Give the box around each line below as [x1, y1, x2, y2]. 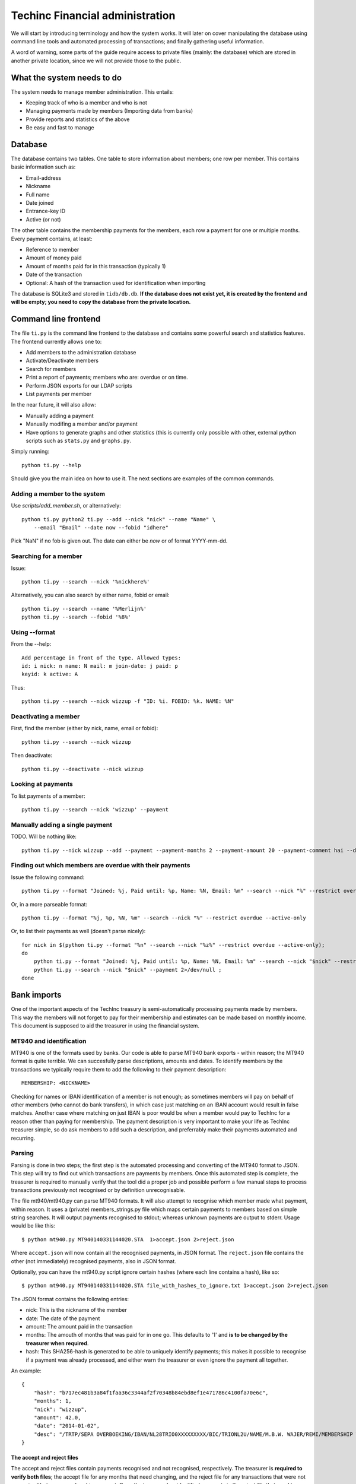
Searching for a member [11, 552, 82, 560]
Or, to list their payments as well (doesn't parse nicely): [11, 928, 146, 935]
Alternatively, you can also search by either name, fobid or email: [11, 591, 170, 599]
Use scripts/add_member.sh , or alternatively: [11, 502, 121, 509]
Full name [26, 191, 50, 198]
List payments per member [26, 390, 92, 397]
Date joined [26, 199, 54, 207]
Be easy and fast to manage [26, 124, 94, 131]
